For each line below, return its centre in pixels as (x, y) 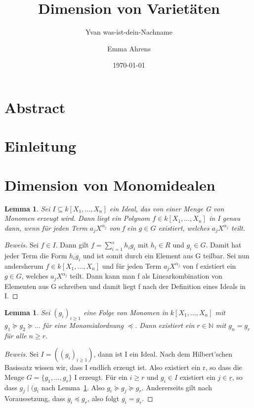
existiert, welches (184, 227)
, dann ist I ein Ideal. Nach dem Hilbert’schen (163, 354)
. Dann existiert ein (165, 325)
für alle (16, 335)
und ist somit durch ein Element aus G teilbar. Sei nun (166, 256)
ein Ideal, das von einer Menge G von (167, 208)
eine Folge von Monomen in (126, 312)
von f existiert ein (209, 265)
